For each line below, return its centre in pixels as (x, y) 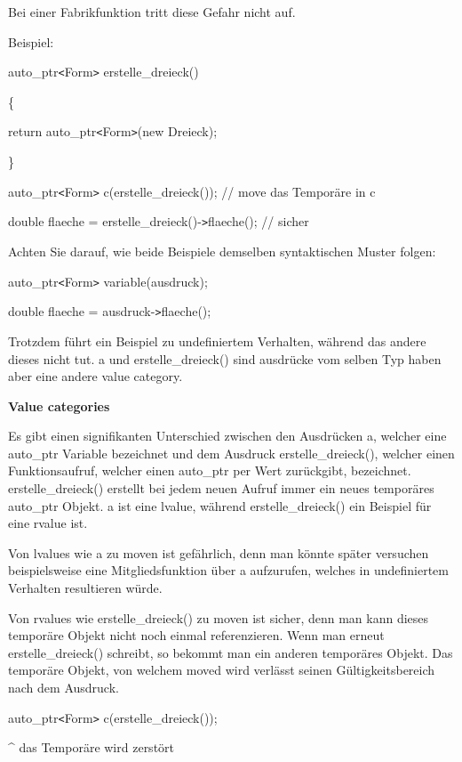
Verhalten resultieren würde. (85, 588)
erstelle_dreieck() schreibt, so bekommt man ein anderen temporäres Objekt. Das (231, 652)
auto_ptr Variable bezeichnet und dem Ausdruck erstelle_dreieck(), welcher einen (231, 453)
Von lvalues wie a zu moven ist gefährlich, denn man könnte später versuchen (219, 552)
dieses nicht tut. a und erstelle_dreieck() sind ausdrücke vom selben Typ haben (225, 358)
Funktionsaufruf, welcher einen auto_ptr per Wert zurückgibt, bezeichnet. (210, 470)
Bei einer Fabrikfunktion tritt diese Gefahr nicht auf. (152, 12)
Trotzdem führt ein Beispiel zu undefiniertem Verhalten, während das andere (217, 340)
